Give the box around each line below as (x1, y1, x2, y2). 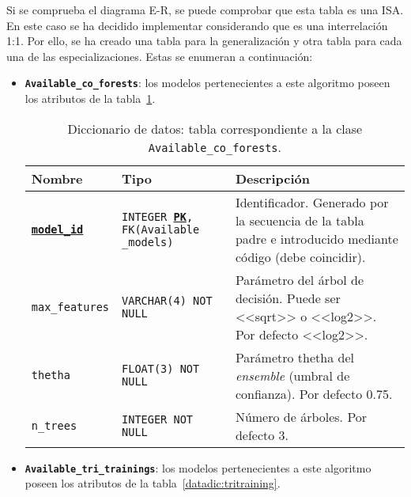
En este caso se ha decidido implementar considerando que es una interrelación (6, 17, 388, 33)
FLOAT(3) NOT (122, 362, 200, 376)
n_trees (31, 419, 77, 432)
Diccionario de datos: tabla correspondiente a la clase (67, 119, 363, 138)
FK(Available (122, 222, 200, 236)
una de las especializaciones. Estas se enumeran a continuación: (6, 47, 313, 64)
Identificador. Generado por (235, 192, 389, 211)
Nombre (31, 169, 83, 188)
